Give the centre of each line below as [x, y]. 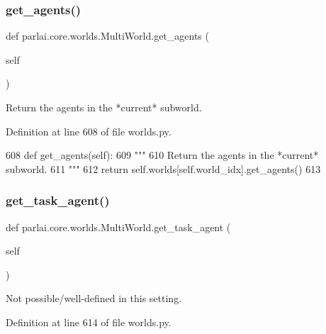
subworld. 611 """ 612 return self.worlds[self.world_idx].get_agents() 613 [163, 168]
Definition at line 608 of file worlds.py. [89, 131]
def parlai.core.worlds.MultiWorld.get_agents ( [107, 36]
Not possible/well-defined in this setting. [94, 298]
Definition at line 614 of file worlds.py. [89, 322]
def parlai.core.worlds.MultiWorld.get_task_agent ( [118, 227]
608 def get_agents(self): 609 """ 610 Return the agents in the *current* [162, 155]
